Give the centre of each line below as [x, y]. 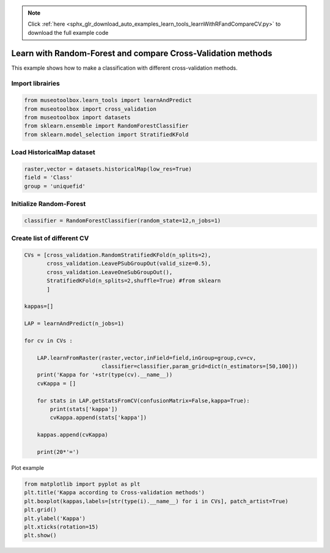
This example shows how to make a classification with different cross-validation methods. [124, 68]
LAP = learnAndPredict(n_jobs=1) [74, 324]
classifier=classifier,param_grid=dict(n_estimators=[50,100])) [200, 366]
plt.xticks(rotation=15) [61, 527]
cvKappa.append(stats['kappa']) [98, 418]
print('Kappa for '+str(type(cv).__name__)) [105, 375]
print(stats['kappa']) [84, 409]
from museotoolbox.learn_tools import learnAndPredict [108, 100]
